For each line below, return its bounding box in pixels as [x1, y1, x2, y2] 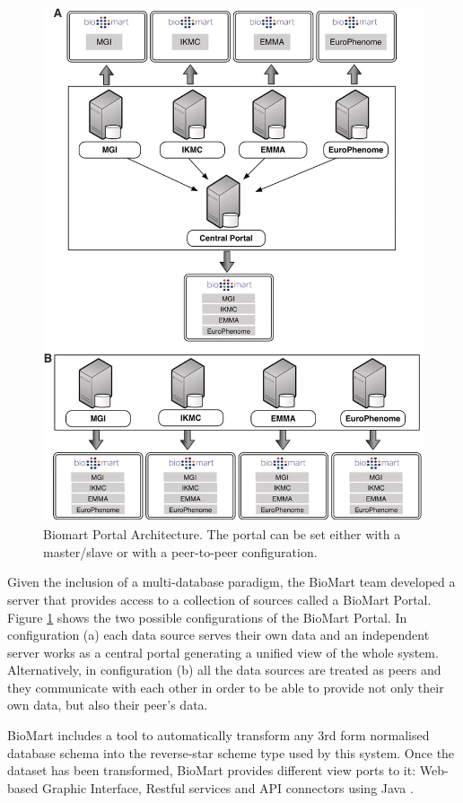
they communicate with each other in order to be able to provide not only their [7, 677, 444, 696]
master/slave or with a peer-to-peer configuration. [43, 542, 318, 561]
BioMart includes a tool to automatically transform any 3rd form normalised [7, 726, 430, 745]
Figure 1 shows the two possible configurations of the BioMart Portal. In [7, 607, 407, 626]
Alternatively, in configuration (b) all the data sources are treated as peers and [7, 660, 441, 679]
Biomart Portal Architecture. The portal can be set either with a [43, 525, 401, 544]
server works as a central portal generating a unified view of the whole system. [7, 642, 439, 661]
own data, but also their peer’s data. [7, 695, 208, 714]
